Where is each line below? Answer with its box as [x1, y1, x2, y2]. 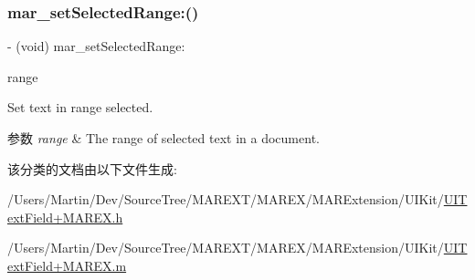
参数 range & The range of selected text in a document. [7, 129, 320, 147]
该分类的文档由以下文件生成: [7, 159, 177, 178]
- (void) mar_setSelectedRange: [7, 36, 185, 56]
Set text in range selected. [7, 98, 153, 117]
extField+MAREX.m [7, 255, 127, 275]
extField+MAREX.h [7, 207, 123, 226]
